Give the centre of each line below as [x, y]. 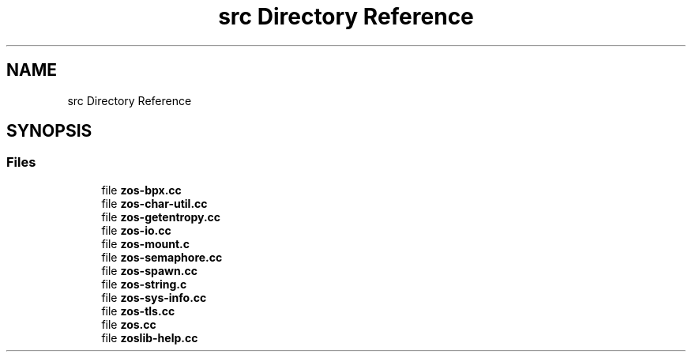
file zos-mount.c [146, 243]
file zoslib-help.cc [150, 337]
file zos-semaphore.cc [162, 257]
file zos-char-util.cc [154, 203]
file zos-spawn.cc [149, 270]
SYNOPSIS [49, 131]
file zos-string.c [144, 284]
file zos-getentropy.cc [161, 217]
